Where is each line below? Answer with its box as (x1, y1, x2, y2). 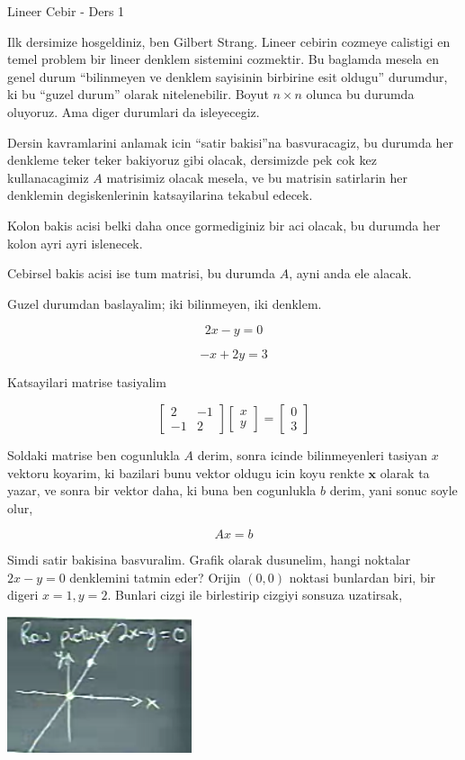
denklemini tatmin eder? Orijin (69, 567, 241, 586)
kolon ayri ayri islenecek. (7, 233, 143, 252)
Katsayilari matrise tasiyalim (7, 373, 166, 392)
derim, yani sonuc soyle (329, 481, 458, 500)
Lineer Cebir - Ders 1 (7, 2, 125, 20)
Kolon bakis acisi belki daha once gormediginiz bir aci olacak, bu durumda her (7, 215, 441, 234)
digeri (7, 585, 39, 604)
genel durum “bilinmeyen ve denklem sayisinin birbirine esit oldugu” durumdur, (7, 67, 448, 86)
